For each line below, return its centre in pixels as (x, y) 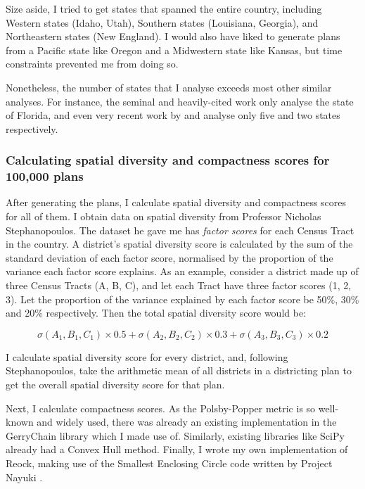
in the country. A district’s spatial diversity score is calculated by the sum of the (179, 244)
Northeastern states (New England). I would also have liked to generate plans (173, 36)
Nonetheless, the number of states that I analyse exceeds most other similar (169, 87)
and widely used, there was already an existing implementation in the (187, 422)
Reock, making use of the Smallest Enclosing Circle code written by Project (169, 463)
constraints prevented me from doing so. (92, 64)
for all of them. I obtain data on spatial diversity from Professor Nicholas (164, 216)
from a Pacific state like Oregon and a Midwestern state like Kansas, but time (174, 50)
